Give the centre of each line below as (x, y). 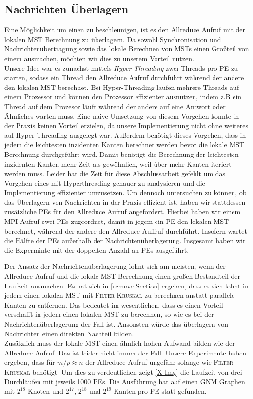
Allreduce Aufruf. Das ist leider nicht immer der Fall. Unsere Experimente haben (126, 352)
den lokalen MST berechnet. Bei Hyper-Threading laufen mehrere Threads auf (122, 87)
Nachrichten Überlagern (67, 9)
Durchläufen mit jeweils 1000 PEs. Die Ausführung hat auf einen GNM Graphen (125, 381)
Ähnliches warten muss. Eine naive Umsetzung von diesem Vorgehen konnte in (122, 116)
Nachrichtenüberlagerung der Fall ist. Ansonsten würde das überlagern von (116, 324)
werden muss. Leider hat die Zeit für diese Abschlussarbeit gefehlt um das (115, 173)
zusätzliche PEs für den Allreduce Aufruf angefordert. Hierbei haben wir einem (123, 211)
